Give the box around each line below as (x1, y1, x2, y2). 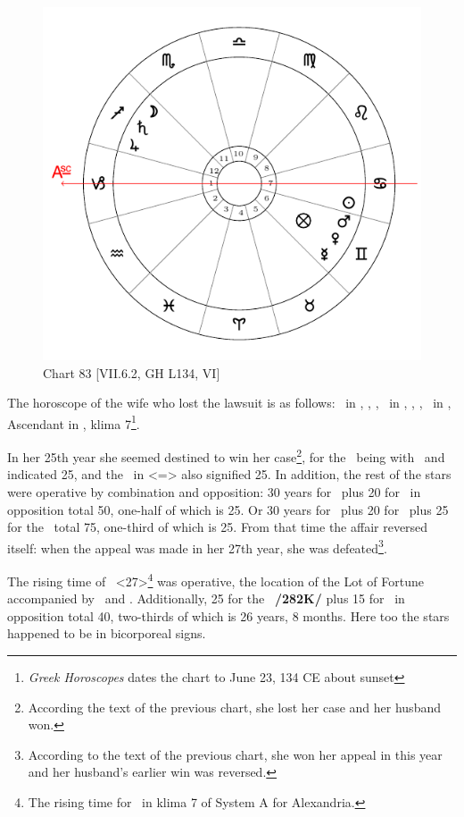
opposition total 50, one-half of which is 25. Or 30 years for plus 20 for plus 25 (7, 500, 449, 518)
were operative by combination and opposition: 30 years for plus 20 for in (7, 482, 421, 501)
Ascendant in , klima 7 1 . (7, 411, 140, 433)
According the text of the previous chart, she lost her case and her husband (28, 697, 441, 716)
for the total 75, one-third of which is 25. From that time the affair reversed (7, 518, 428, 536)
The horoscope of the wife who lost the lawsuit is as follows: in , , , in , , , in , (7, 393, 452, 412)
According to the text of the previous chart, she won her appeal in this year (28, 745, 443, 763)
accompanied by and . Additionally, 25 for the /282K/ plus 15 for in (7, 589, 405, 608)
